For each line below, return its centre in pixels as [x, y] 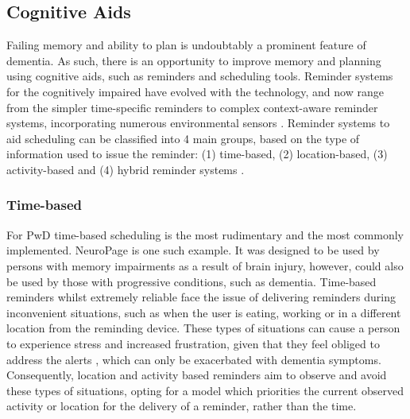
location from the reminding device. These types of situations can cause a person [203, 328]
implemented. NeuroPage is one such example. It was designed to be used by [193, 250]
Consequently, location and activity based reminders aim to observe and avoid [197, 375]
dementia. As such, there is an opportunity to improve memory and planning [194, 60]
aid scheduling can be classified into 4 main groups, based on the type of [183, 138]
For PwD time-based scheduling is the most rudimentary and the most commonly [205, 234]
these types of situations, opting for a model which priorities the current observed [205, 390]
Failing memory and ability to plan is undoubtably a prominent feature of [186, 45]
